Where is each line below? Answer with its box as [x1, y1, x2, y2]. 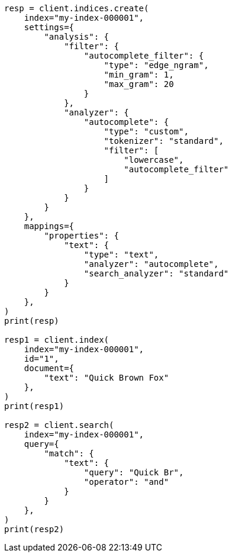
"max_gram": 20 [104, 79, 174, 89]
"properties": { [44, 231, 119, 240]
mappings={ [24, 221, 75, 231]
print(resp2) [4, 524, 65, 534]
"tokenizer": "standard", [104, 136, 224, 146]
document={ [24, 363, 75, 373]
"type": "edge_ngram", [104, 60, 209, 70]
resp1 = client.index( [4, 335, 109, 344]
